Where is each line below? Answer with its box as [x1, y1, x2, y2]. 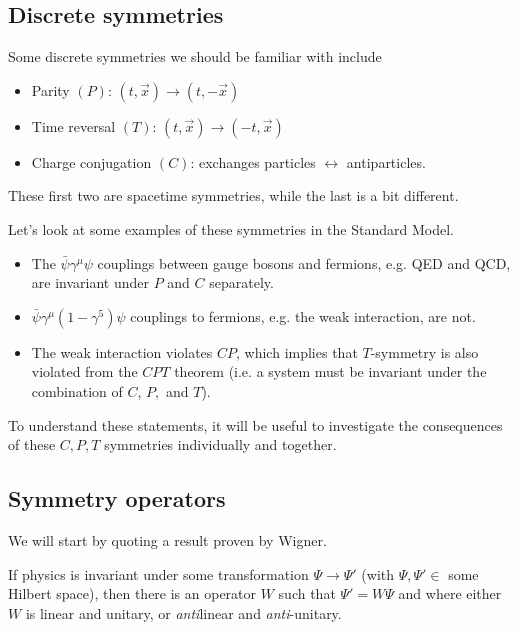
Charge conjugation [31, 151, 152, 172]
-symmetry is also [370, 341, 479, 362]
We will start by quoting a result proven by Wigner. [8, 529, 327, 550]
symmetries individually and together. [104, 434, 337, 455]
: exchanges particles [190, 151, 316, 172]
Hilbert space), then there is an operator [8, 583, 257, 604]
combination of [31, 380, 123, 401]
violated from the [31, 361, 138, 382]
